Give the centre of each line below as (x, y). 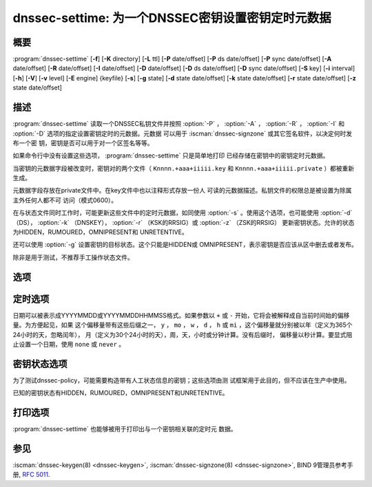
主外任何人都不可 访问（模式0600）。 (65, 200)
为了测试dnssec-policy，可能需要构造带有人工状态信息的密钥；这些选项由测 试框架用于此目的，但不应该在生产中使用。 (182, 380)
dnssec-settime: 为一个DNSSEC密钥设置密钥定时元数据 (172, 18)
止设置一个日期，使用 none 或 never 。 (69, 344)
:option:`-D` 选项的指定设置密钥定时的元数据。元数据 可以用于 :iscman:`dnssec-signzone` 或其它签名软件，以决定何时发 (183, 133)
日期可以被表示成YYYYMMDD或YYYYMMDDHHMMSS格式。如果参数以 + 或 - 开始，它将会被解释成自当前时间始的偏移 (181, 315)
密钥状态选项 (40, 364)
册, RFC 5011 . (31, 475)
